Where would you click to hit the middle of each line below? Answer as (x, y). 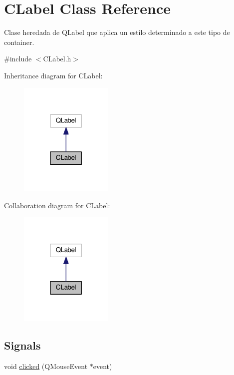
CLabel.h (57, 59)
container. (19, 42)
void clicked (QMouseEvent (46, 366)
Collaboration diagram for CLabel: (57, 205)
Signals (22, 345)
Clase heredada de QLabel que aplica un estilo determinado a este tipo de (117, 32)
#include (18, 59)
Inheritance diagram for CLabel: (53, 75)
